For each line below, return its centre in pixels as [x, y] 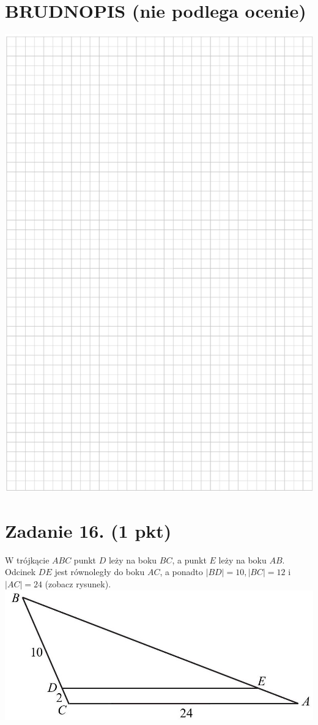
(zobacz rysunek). [78, 583]
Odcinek [20, 572]
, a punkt [189, 560]
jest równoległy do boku [100, 572]
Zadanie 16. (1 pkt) [88, 530]
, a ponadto [181, 572]
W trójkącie [27, 560]
